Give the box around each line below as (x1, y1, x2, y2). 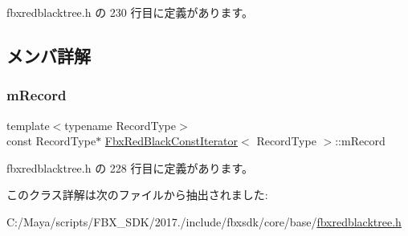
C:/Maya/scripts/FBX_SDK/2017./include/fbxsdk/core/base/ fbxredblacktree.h (6, 213, 402, 230)
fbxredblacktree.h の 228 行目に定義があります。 (6, 159, 254, 176)
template (6, 116, 50, 133)
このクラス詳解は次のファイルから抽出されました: (6, 186, 268, 203)
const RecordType (6, 132, 96, 149)
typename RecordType (64, 116, 176, 133)
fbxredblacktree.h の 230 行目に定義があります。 (6, 4, 254, 20)
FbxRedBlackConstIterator (104, 132, 239, 149)
